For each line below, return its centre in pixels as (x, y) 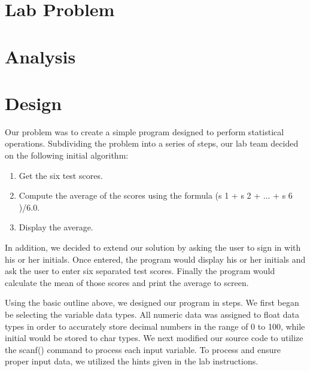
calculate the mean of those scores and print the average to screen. (127, 282)
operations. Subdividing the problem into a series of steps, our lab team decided (152, 143)
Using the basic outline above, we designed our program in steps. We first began (152, 302)
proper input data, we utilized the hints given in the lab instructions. (132, 361)
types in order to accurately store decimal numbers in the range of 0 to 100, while (155, 326)
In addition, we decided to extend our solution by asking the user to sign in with (153, 247)
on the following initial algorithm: (67, 155)
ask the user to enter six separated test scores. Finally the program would (140, 271)
